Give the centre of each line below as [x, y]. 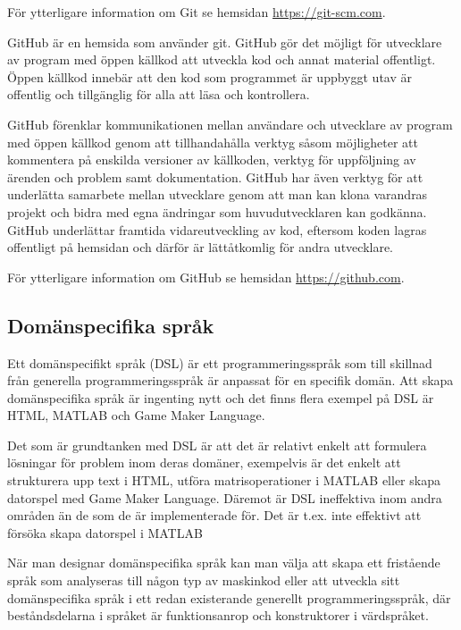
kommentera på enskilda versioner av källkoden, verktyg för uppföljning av [212, 160]
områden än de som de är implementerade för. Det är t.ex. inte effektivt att [214, 515]
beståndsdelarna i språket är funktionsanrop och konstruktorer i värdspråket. [218, 615]
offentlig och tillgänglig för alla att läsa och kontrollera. [159, 94]
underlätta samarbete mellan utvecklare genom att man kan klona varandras [218, 194]
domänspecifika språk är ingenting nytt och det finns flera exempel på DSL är [221, 397]
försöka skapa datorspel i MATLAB [105, 532]
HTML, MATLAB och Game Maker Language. [136, 415]
